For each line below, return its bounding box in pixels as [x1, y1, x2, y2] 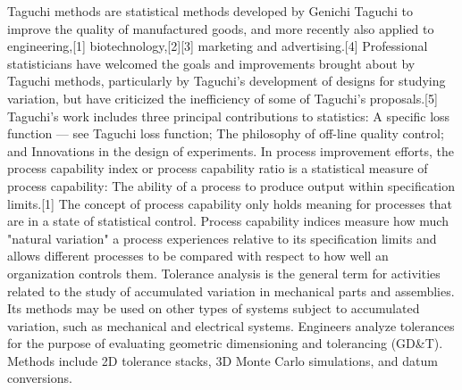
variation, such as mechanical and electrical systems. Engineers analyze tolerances [7, 316, 455, 335]
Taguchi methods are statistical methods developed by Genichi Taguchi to [7, 2, 413, 20]
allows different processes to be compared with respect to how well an [7, 246, 389, 265]
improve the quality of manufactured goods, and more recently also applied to [7, 19, 434, 37]
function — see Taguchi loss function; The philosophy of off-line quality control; [7, 124, 444, 143]
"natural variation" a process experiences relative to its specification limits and [7, 228, 437, 247]
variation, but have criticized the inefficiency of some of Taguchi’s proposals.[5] [7, 88, 438, 107]
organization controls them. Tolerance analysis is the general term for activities [7, 263, 441, 282]
